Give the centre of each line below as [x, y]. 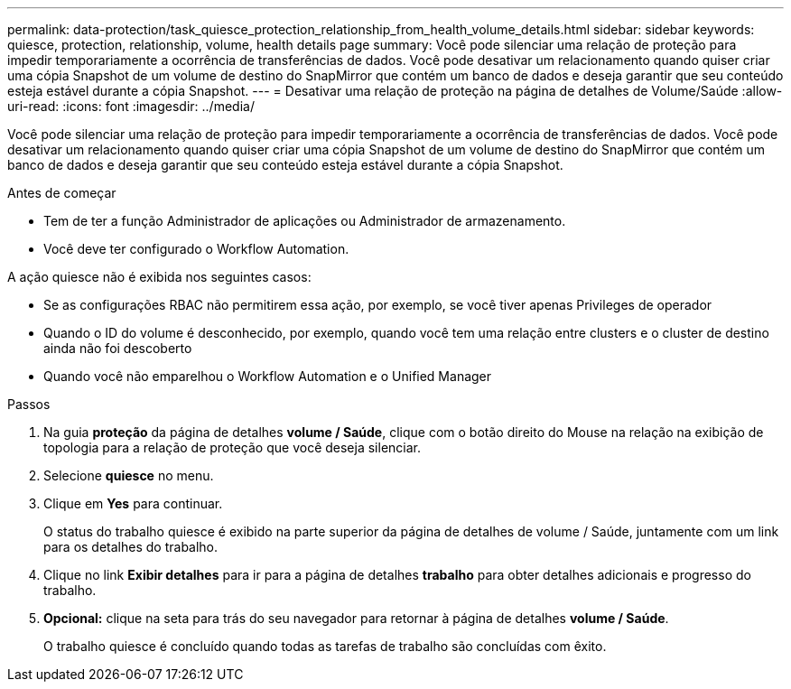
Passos [29, 404]
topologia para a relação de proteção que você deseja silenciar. [232, 447]
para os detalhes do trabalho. [131, 547]
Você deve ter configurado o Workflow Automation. [196, 249]
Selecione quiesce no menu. [129, 475]
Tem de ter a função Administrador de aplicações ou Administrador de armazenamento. [305, 221]
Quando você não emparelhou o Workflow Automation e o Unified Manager [268, 376]
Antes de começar [62, 193]
